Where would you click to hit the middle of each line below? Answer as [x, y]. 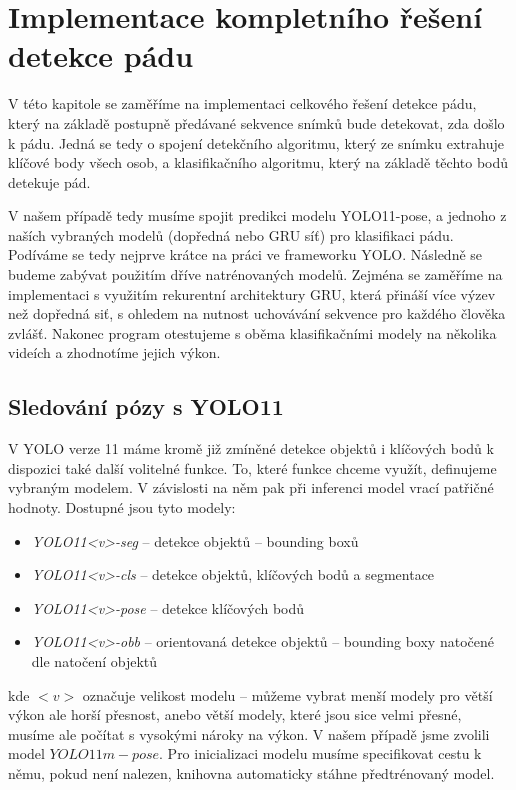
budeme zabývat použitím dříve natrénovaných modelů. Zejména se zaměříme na [255, 274]
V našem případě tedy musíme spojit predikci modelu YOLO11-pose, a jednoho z [257, 215]
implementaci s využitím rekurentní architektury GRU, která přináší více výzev [252, 293]
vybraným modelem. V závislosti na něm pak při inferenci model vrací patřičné [251, 487]
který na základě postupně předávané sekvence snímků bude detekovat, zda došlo [256, 122]
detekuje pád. [49, 181]
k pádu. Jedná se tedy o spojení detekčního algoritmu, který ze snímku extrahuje [256, 142]
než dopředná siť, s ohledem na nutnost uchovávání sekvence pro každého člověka [257, 313]
